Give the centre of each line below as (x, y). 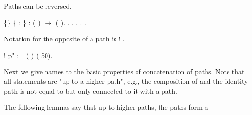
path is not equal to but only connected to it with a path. (91, 90)
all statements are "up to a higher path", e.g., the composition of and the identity (126, 81)
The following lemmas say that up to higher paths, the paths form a (106, 107)
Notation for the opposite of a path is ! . (64, 39)
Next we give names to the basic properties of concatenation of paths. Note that (124, 71)
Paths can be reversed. (38, 6)
